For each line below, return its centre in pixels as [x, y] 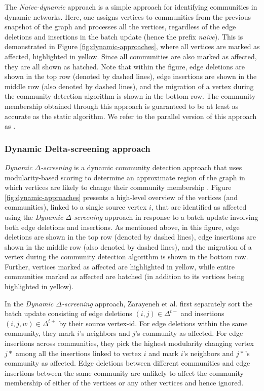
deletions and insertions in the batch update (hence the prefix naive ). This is [124, 36]
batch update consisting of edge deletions [68, 313]
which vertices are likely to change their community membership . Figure [118, 187]
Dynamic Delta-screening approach [78, 148]
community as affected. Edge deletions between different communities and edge [127, 363]
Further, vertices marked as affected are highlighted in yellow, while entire [120, 266]
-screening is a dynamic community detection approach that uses [141, 167]
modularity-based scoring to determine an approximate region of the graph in [125, 177]
